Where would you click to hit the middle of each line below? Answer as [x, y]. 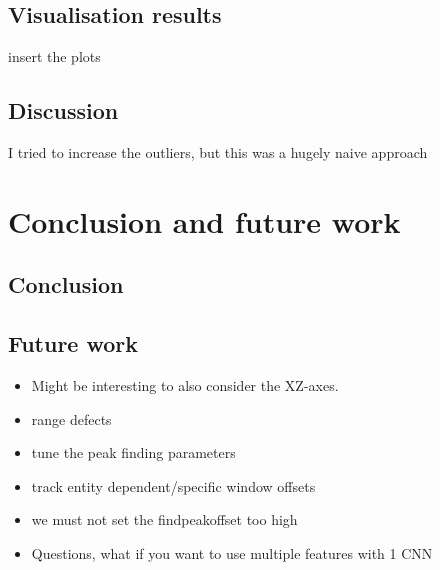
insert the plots [54, 56]
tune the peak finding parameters [133, 452]
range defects [71, 418]
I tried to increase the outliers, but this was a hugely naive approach [218, 152]
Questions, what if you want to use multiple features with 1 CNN [232, 552]
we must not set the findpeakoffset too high [164, 519]
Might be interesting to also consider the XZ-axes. [185, 384]
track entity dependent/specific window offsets [173, 485]
